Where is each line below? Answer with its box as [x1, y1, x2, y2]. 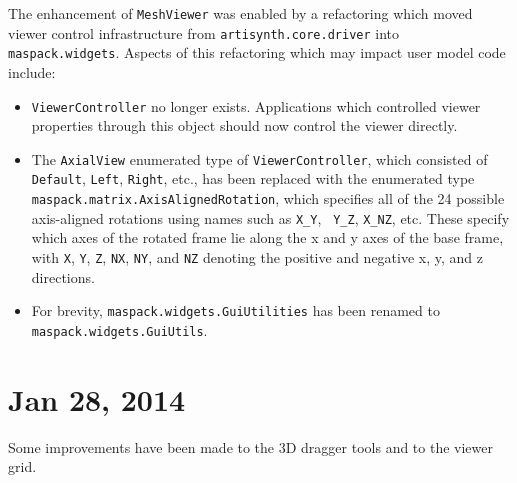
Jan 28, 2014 [8, 378, 186, 419]
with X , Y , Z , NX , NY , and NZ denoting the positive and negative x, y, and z [31, 247, 484, 268]
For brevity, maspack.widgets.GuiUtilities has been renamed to [31, 300, 440, 321]
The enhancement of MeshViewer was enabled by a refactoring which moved [8, 3, 473, 23]
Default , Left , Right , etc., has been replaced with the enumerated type [31, 168, 475, 189]
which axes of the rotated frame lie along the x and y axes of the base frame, [31, 227, 504, 248]
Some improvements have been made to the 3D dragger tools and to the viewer [8, 436, 494, 457]
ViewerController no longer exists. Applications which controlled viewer [31, 95, 481, 116]
